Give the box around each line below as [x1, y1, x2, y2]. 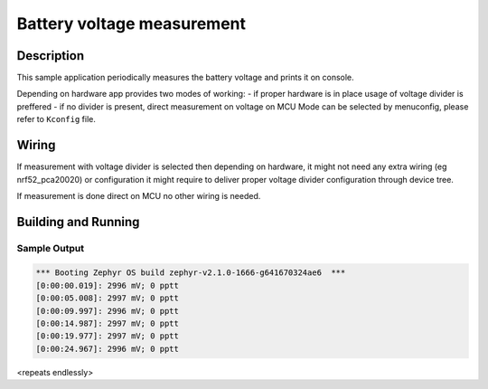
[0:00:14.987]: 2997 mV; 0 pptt [35, 318, 180, 329]
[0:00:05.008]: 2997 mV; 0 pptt [35, 293, 180, 303]
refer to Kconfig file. [16, 114, 97, 125]
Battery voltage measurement [16, 14, 247, 33]
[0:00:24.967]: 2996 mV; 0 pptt [35, 344, 180, 354]
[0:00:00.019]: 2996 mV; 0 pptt [35, 280, 180, 290]
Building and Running [16, 213, 140, 230]
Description [16, 48, 85, 63]
